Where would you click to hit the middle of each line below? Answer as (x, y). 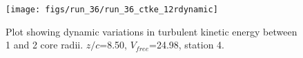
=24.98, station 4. (187, 45)
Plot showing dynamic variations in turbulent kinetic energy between (151, 31)
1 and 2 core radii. (45, 45)
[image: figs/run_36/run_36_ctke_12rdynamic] (112, 10)
